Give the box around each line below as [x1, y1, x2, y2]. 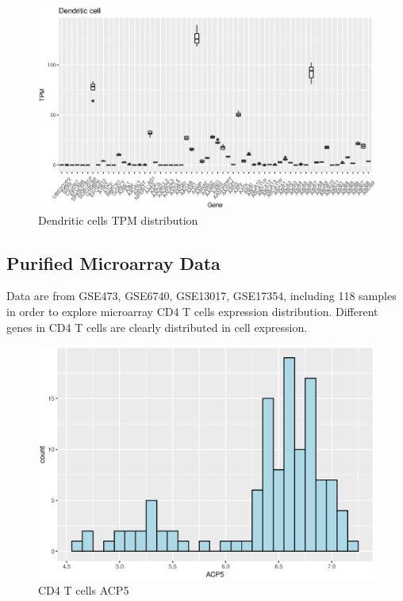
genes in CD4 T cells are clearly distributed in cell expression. [6, 318, 308, 335]
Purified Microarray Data [6, 250, 221, 275]
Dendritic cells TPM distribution [38, 211, 198, 228]
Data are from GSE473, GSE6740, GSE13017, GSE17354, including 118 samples [6, 287, 397, 304]
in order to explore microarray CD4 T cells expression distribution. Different [6, 303, 378, 320]
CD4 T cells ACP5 [38, 581, 129, 598]
